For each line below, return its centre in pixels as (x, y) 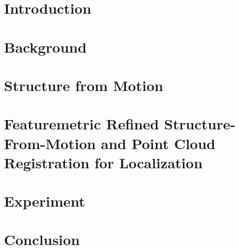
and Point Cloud (158, 143)
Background (45, 47)
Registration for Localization (103, 162)
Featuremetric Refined (82, 124)
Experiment (45, 201)
